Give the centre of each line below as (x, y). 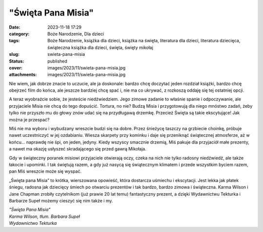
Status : (17, 61)
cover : (16, 67)
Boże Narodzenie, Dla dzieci (76, 33)
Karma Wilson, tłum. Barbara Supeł (45, 216)
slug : (14, 54)
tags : (14, 41)
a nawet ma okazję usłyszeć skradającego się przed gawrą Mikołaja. (78, 149)
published (57, 61)
